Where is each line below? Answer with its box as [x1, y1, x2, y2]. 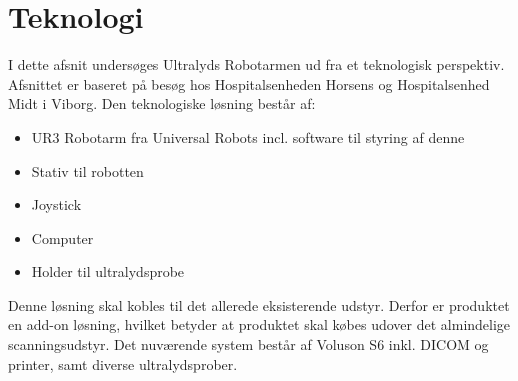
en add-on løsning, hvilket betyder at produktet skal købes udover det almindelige [8, 314, 511, 335]
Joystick [31, 194, 82, 215]
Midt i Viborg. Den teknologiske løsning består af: [8, 93, 316, 114]
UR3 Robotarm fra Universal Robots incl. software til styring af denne [31, 126, 465, 147]
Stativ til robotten [31, 160, 144, 181]
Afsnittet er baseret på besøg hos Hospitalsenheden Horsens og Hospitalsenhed [8, 73, 490, 94]
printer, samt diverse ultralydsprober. [8, 353, 238, 374]
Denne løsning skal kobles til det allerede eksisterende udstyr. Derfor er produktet [8, 294, 510, 315]
